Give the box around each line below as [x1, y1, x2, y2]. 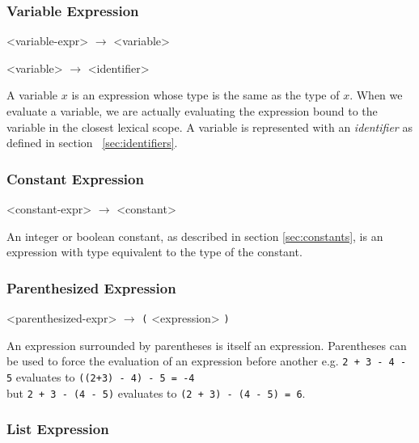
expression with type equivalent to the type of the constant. [6, 243, 303, 260]
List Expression [6, 419, 109, 439]
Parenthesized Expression [6, 277, 176, 297]
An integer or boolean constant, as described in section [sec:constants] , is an [6, 227, 383, 244]
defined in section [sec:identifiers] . [6, 134, 178, 151]
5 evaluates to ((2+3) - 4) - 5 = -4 [6, 368, 195, 385]
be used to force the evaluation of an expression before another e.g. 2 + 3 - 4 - [6, 352, 407, 369]
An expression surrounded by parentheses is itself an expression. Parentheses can [6, 336, 407, 353]
